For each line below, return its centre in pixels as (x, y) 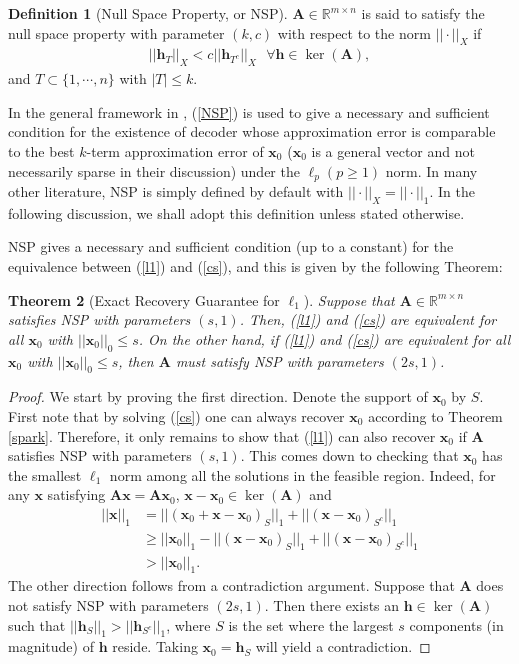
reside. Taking (155, 646)
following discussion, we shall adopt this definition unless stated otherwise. (236, 212)
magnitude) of (51, 646)
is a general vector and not (393, 151)
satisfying (76, 494)
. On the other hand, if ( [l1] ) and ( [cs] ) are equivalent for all (324, 338)
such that (37, 624)
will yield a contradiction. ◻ (343, 646)
